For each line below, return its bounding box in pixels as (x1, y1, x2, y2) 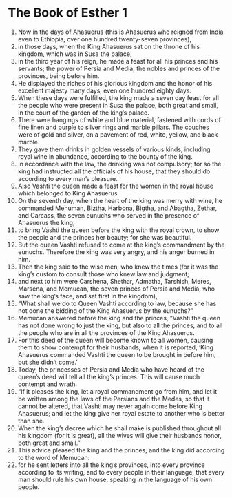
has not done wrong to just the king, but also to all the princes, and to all (17, 321, 223, 329)
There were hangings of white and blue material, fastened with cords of (17, 115, 221, 124)
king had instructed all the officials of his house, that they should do (17, 167, 211, 175)
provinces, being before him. (17, 71, 100, 80)
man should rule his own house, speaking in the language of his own (17, 475, 213, 483)
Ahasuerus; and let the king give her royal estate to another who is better (17, 409, 225, 417)
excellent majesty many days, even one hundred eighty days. (17, 86, 192, 95)
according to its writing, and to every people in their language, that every (17, 468, 224, 476)
